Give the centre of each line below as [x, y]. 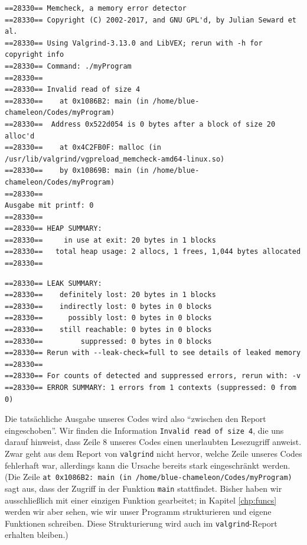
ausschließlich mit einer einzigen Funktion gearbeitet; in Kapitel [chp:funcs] [141, 500]
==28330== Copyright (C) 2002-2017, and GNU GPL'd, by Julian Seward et [151, 20]
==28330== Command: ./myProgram [68, 66]
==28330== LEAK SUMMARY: [53, 283]
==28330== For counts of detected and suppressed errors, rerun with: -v [153, 376]
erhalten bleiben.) [37, 535]
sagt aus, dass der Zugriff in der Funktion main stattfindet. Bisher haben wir [143, 488]
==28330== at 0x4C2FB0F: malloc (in [83, 148]
